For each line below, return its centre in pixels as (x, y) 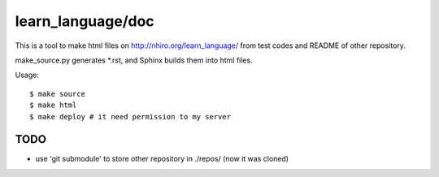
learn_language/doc (85, 21)
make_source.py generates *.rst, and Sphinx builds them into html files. (134, 60)
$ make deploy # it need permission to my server (130, 117)
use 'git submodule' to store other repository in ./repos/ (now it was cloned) (162, 159)
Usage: (27, 75)
